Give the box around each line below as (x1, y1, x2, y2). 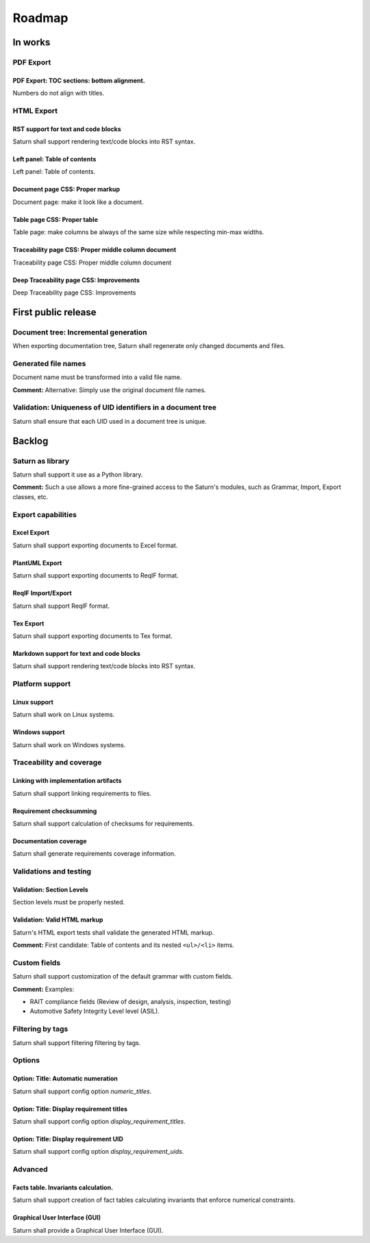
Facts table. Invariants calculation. (12, 1183, 113, 1191)
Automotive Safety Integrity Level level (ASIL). (29, 1007, 160, 1016)
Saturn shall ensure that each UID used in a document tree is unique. (12, 417, 207, 425)
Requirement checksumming (12, 807, 97, 815)
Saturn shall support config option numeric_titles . (12, 1087, 152, 1095)
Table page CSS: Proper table (12, 215, 99, 223)
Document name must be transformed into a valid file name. (12, 373, 182, 381)
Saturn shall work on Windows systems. (12, 740, 126, 749)
